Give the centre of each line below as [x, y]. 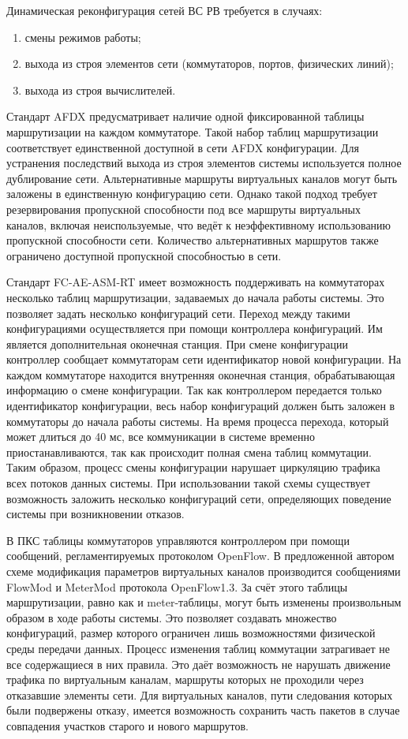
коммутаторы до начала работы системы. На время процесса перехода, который [198, 421]
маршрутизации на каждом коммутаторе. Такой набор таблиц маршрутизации [193, 131]
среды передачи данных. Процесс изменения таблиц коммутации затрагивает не [198, 648]
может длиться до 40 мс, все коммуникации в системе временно [161, 437]
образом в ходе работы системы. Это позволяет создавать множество [172, 617]
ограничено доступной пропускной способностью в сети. [144, 255]
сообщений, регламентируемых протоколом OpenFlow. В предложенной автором [200, 556]
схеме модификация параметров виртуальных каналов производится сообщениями [204, 571]
